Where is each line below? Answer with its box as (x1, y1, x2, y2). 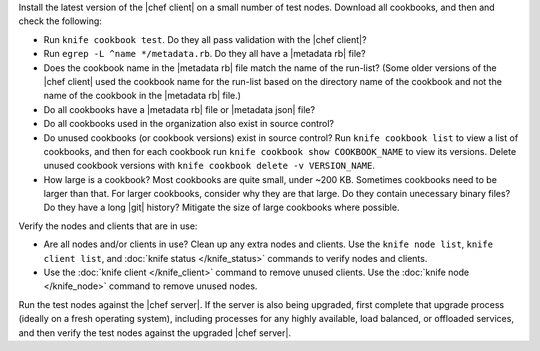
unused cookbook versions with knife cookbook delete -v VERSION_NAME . (43, 160, 375, 172)
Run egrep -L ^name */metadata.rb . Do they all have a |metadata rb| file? (43, 48, 366, 60)
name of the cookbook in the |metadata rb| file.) (43, 90, 242, 102)
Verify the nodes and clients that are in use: (18, 220, 198, 232)
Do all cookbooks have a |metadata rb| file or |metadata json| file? (43, 103, 315, 115)
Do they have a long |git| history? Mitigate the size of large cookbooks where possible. (43, 201, 400, 214)
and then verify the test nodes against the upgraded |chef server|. (18, 326, 292, 339)
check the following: (18, 15, 102, 27)
